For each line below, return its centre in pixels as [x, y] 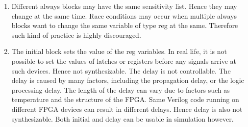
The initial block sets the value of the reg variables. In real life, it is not [119, 51]
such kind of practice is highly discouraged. [76, 35]
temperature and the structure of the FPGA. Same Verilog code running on [125, 99]
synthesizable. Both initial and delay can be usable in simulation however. [123, 118]
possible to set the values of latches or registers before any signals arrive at [124, 61]
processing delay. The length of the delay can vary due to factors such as [121, 89]
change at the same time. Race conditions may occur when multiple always [124, 15]
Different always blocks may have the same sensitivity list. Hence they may [124, 6]
